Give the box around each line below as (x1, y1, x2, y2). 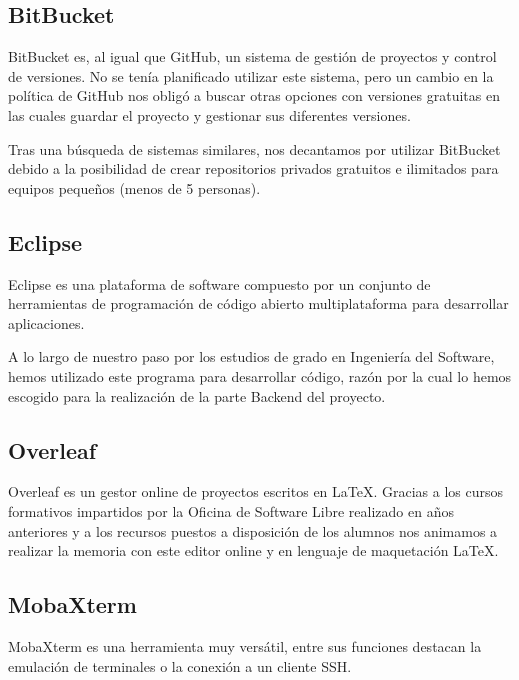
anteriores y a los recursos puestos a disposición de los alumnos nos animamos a (8, 520, 498, 541)
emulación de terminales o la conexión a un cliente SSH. (8, 655, 352, 676)
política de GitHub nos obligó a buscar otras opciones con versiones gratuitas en (8, 85, 500, 106)
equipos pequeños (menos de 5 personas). (8, 177, 261, 198)
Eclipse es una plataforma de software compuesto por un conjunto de (8, 273, 431, 294)
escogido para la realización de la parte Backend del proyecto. (8, 385, 386, 406)
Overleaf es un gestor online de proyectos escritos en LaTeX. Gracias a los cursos (8, 481, 504, 502)
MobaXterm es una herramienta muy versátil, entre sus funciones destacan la (8, 635, 482, 656)
